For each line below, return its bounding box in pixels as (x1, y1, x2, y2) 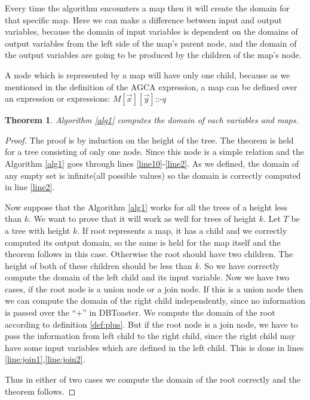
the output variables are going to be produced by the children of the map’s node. (5, 48, 302, 61)
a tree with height (5, 224, 70, 236)
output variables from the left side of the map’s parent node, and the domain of (5, 36, 297, 49)
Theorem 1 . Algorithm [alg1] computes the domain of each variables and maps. (5, 114, 299, 126)
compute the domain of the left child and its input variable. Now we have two (5, 271, 290, 283)
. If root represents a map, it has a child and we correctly (77, 224, 287, 236)
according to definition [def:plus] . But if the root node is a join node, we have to (5, 317, 298, 330)
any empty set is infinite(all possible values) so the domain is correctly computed (5, 169, 301, 181)
